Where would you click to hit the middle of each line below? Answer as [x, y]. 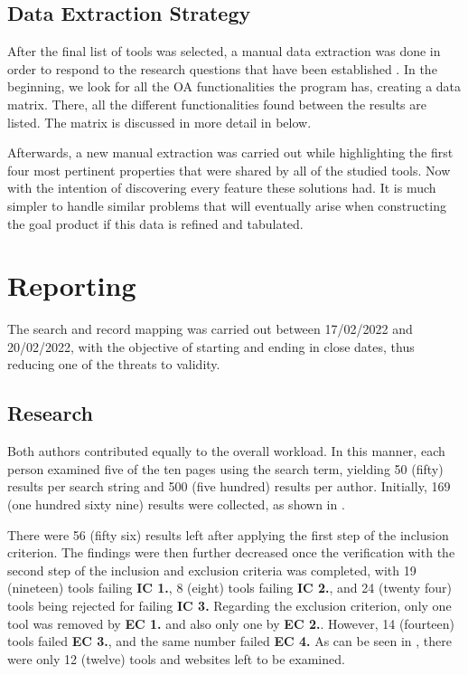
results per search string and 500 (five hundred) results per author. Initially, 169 [229, 486]
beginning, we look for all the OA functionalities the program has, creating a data [234, 86]
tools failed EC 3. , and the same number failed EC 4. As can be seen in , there [230, 641]
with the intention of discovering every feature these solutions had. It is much [222, 188]
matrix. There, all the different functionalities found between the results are [217, 104]
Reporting [72, 285]
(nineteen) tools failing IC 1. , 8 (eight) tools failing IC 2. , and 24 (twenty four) [229, 588]
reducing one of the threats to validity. [114, 364]
